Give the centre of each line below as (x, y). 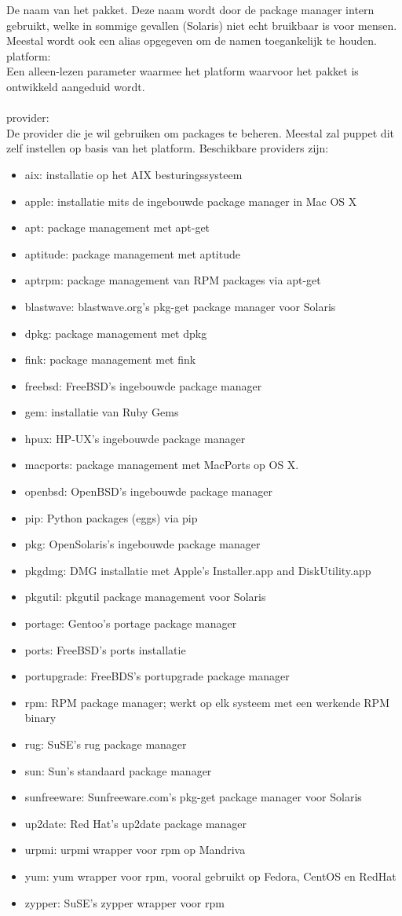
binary (40, 718)
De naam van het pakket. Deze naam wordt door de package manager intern (190, 9)
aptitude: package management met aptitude (132, 253)
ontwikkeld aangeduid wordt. (76, 86)
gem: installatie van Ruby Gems (102, 412)
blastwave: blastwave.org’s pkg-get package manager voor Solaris (180, 306)
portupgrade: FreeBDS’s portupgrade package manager (157, 676)
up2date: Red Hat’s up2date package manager (136, 823)
